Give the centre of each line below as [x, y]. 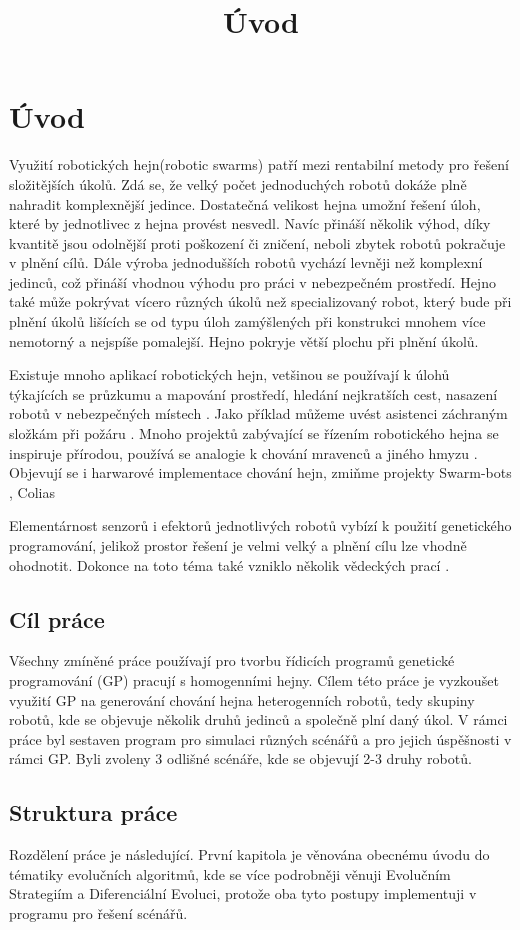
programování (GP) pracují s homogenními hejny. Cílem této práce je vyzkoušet [254, 679]
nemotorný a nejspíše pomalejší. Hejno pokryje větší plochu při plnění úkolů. [244, 340]
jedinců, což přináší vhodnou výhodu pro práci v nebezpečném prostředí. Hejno [252, 281]
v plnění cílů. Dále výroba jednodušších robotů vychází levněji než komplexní [246, 262]
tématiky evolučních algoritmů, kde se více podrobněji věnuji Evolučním [230, 873]
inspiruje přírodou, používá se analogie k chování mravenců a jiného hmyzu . [243, 452]
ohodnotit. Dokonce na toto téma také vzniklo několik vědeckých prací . [229, 564]
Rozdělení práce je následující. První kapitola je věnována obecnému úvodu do [249, 854]
